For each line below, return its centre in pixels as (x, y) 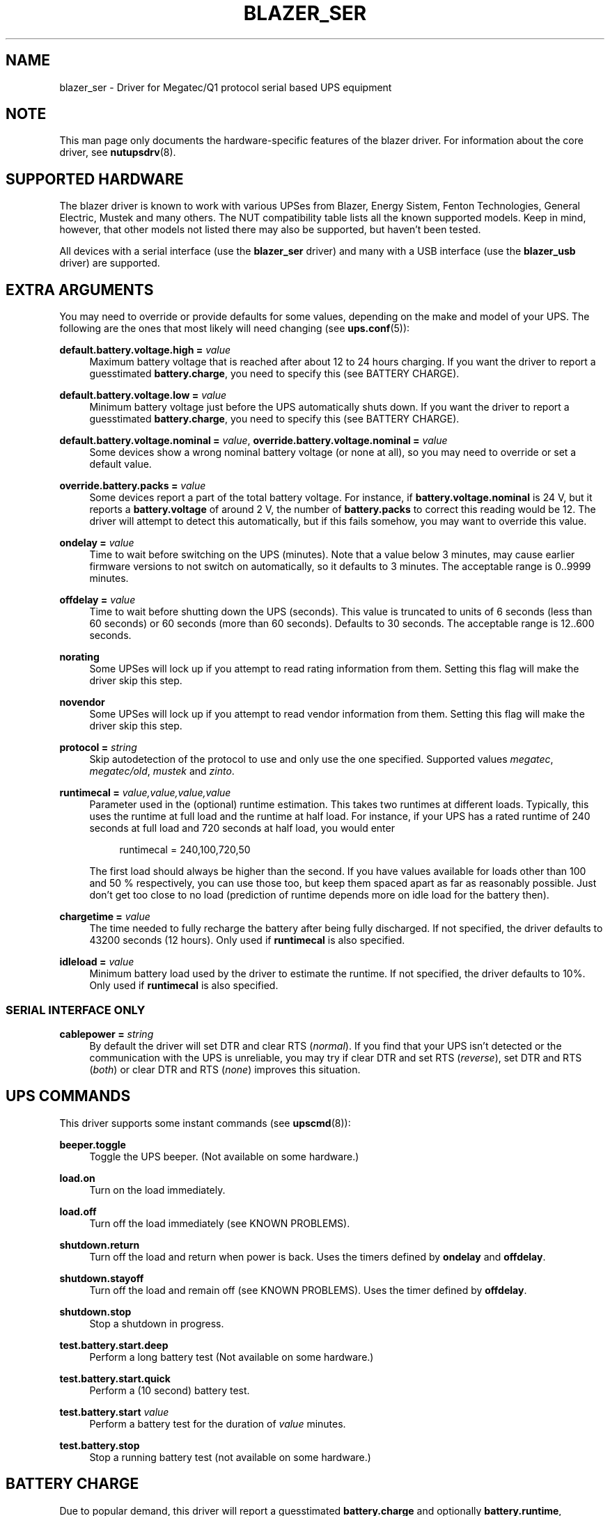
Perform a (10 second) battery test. (170, 1390)
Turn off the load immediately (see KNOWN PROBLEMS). (220, 1223)
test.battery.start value (114, 1412)
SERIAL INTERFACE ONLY (76, 1010)
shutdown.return (100, 1245)
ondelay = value (97, 543)
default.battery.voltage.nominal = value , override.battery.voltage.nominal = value (253, 441)
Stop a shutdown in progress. (157, 1323)
